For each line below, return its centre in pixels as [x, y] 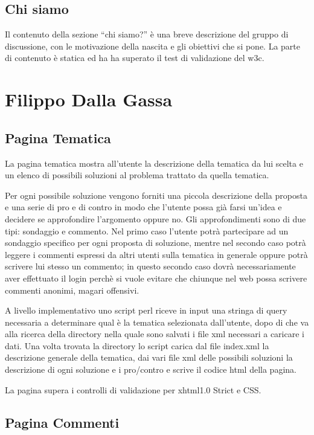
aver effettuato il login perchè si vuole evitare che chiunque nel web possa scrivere [156, 278]
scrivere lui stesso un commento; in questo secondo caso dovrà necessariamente [150, 266]
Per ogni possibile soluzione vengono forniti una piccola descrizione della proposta [156, 195]
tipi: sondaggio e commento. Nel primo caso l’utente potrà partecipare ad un [147, 230]
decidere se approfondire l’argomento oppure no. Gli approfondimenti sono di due [155, 218]
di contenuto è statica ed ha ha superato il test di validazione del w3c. [135, 58]
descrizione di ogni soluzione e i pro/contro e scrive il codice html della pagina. [151, 369]
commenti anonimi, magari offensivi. [72, 290]
